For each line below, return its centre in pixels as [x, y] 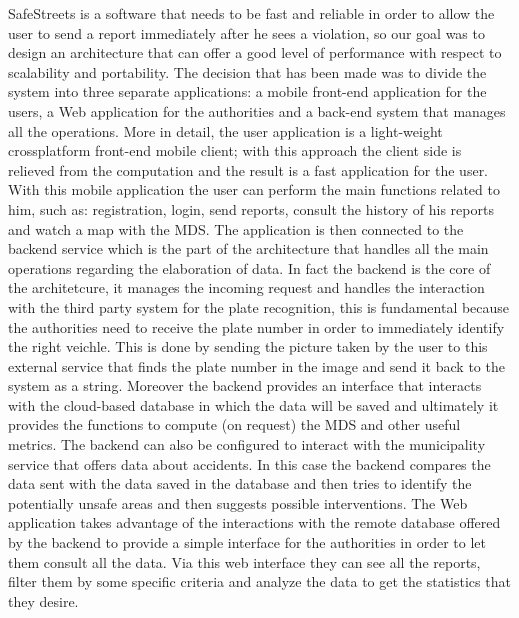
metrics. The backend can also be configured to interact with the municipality [247, 444]
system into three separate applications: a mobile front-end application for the [247, 91]
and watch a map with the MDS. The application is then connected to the [236, 228]
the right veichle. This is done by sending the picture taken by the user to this [248, 346]
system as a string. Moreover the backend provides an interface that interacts [245, 385]
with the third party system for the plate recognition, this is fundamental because [259, 306]
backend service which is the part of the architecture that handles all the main [248, 248]
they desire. [43, 600]
